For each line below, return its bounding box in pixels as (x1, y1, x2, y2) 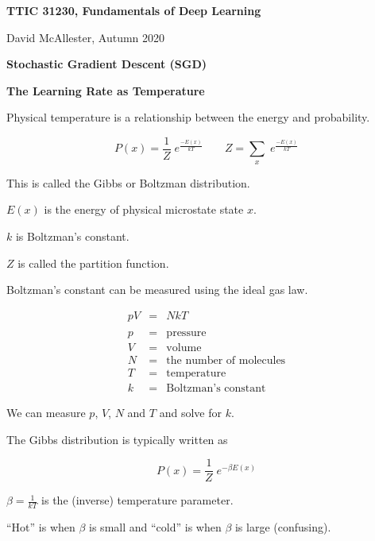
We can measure (6, 404, 86, 421)
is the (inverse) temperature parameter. (41, 492, 234, 508)
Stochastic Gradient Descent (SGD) (6, 56, 207, 72)
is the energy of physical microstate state (44, 201, 244, 218)
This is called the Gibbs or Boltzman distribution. (6, 174, 250, 191)
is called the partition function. (17, 254, 169, 271)
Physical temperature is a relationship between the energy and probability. (6, 109, 370, 126)
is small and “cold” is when (89, 519, 222, 535)
